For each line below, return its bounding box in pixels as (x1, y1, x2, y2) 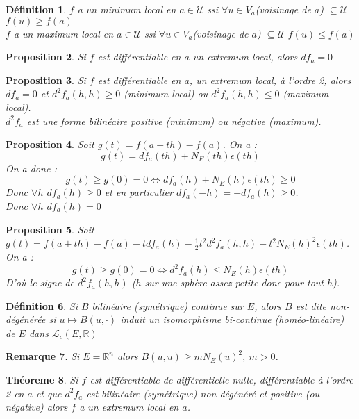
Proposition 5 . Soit (6, 222, 94, 236)
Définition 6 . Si (6, 298, 78, 313)
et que (35, 386, 62, 400)
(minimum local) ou (124, 86, 208, 101)
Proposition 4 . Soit (6, 137, 94, 151)
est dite (295, 298, 327, 313)
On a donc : (6, 161, 57, 175)
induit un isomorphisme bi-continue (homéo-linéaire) (120, 312, 344, 327)
